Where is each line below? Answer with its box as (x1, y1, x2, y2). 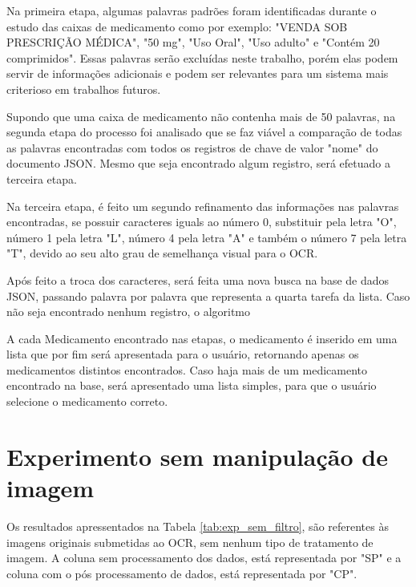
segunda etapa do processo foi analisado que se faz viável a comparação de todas (6, 123, 402, 140)
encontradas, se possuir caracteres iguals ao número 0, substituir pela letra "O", (6, 213, 397, 230)
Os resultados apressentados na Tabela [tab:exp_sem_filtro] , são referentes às (6, 517, 389, 534)
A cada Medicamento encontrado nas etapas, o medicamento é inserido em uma (6, 330, 398, 346)
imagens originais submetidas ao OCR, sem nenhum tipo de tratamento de (6, 533, 374, 550)
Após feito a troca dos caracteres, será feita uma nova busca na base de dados (6, 271, 390, 288)
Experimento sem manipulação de (6, 439, 388, 472)
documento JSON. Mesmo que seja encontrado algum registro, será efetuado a (6, 155, 390, 172)
